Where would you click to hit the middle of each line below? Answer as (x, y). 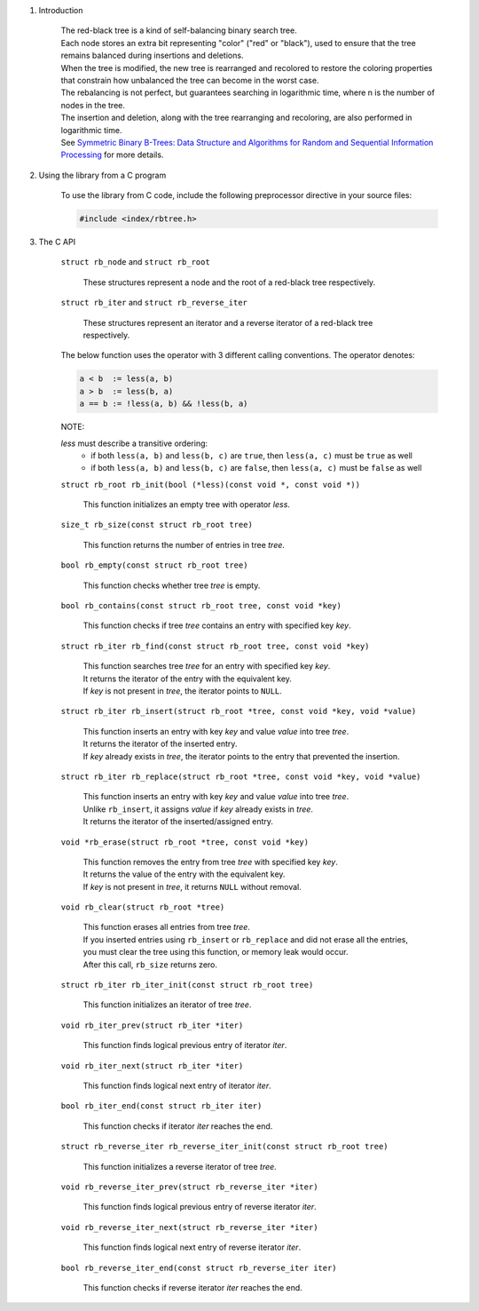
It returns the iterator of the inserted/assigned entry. (178, 822)
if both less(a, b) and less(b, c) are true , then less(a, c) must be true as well (251, 455)
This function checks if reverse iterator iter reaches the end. (193, 1287)
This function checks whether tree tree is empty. (172, 585)
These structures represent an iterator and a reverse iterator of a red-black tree (228, 322)
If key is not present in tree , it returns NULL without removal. (192, 886)
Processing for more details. (112, 155)
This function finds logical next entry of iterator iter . (177, 1085)
